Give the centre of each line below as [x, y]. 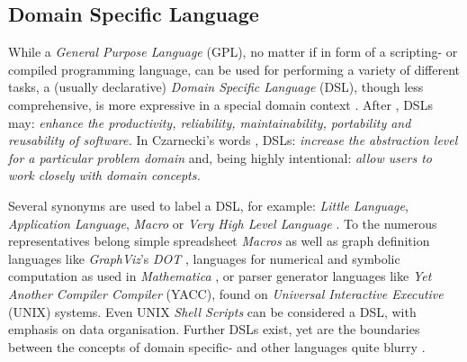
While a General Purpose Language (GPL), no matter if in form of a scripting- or [233, 52]
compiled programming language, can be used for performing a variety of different [234, 69]
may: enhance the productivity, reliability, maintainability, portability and [210, 122]
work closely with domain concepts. [104, 175]
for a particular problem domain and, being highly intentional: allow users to [220, 157]
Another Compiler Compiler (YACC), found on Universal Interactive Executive [226, 293]
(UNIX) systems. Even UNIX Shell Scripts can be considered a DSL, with [212, 311]
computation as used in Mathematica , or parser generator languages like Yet [220, 276]
